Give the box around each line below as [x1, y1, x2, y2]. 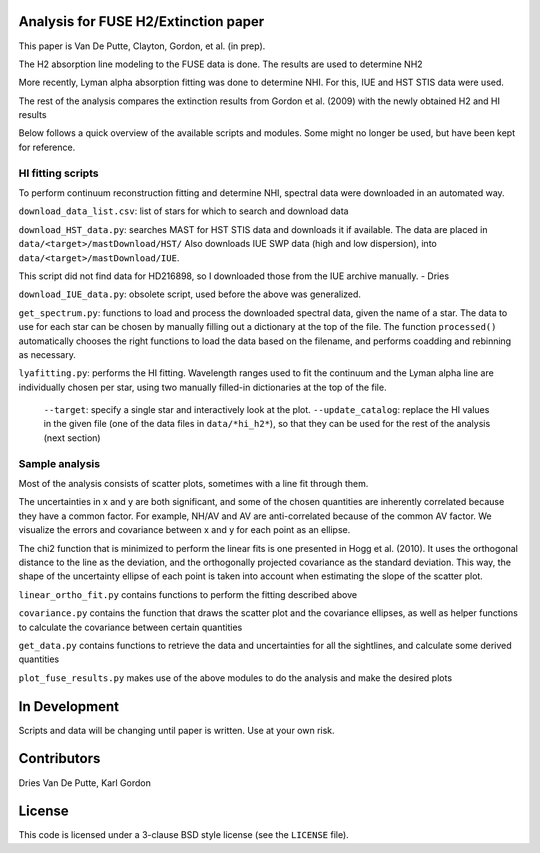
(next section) [43, 431, 101, 444]
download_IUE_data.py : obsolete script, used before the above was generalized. [18, 288, 362, 300]
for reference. [18, 141, 76, 153]
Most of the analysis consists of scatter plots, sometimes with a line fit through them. [18, 478, 369, 489]
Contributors [18, 750, 101, 767]
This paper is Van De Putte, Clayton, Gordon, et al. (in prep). [18, 40, 266, 52]
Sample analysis [18, 456, 100, 470]
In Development [18, 698, 120, 715]
